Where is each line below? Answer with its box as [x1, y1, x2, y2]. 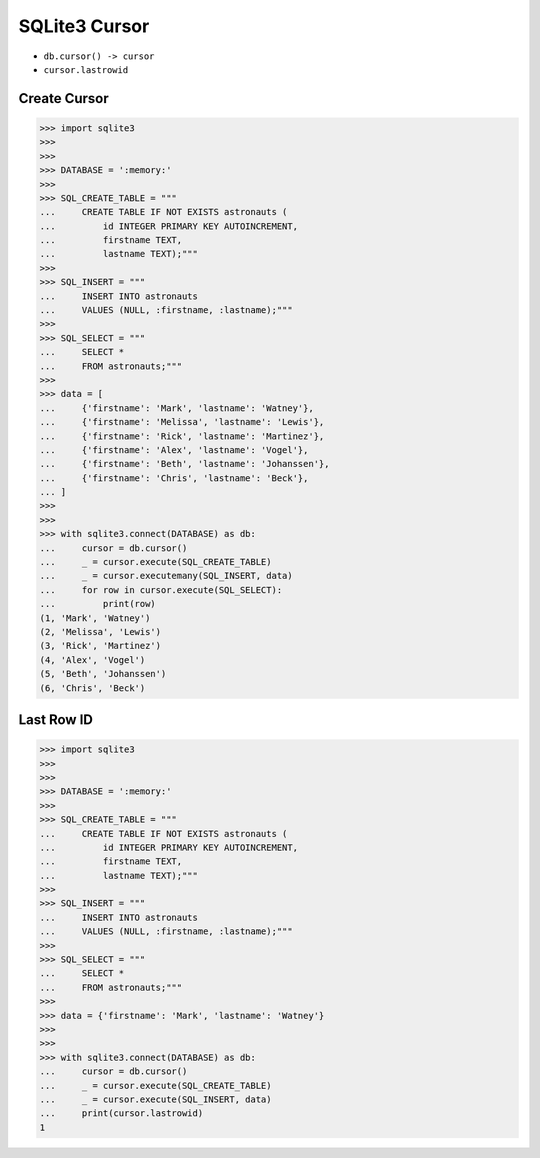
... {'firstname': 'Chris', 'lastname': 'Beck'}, [39, 472, 309, 484]
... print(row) [39, 598, 157, 610]
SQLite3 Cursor [18, 15, 150, 37]
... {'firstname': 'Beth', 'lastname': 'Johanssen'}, [39, 458, 330, 470]
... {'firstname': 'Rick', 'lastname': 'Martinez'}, [39, 430, 325, 442]
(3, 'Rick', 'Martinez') [39, 640, 162, 652]
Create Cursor [18, 90, 109, 107]
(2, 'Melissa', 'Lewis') [39, 626, 162, 637]
